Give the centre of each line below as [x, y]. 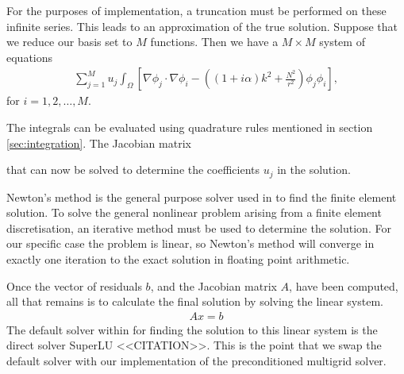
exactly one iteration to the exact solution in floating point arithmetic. [178, 259]
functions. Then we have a [214, 42]
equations [30, 57]
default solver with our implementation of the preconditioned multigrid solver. [196, 361]
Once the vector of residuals [74, 285]
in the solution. [314, 170]
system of [342, 42]
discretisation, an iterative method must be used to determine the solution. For [199, 227]
